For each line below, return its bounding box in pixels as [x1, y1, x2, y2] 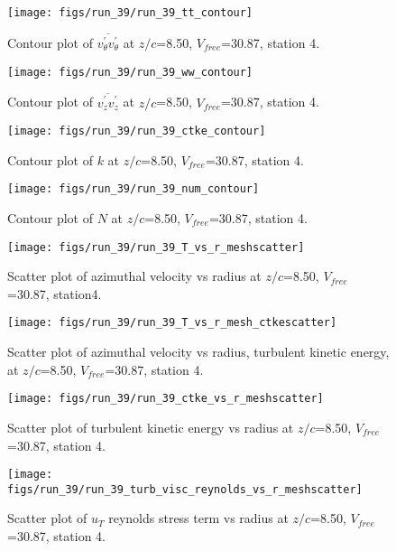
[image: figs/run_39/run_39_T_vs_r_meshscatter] [7, 240, 305, 254]
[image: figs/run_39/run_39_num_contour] [7, 182, 260, 196]
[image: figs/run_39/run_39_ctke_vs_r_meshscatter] [7, 392, 324, 406]
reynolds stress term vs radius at [108, 509, 289, 528]
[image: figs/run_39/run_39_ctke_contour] [7, 125, 266, 138]
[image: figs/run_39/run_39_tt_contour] [7, 6, 253, 19]
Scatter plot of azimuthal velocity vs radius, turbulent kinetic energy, [7, 342, 390, 361]
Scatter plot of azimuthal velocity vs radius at [7, 266, 262, 285]
